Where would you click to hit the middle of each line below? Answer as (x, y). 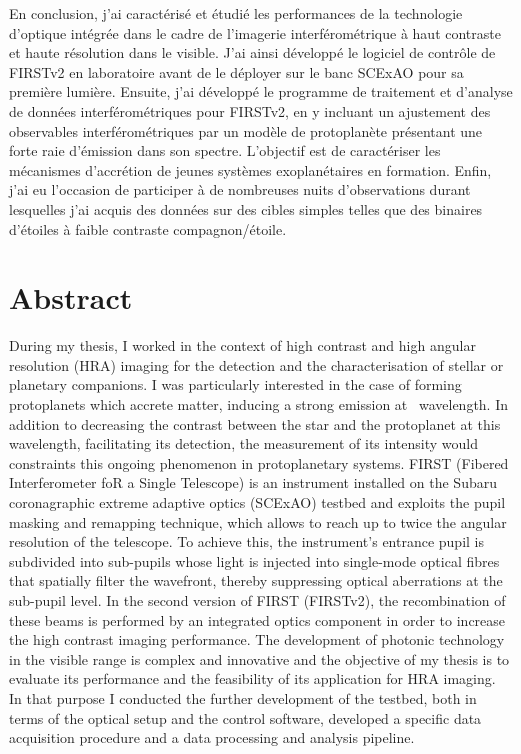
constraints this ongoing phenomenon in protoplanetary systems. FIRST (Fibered (259, 462)
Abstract (71, 297)
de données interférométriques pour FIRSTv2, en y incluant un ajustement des (250, 110)
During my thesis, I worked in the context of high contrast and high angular (242, 345)
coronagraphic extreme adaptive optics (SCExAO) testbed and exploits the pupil (257, 502)
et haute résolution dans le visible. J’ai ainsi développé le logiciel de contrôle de (252, 52)
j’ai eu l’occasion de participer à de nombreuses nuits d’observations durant (240, 189)
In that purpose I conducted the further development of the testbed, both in (243, 697)
